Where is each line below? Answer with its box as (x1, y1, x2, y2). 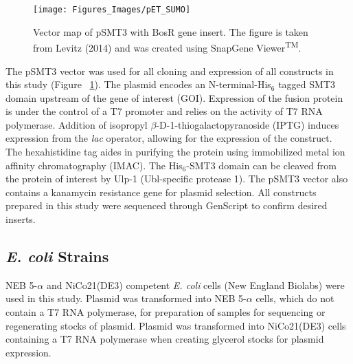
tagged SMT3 (278, 77, 336, 92)
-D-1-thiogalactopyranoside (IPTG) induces (156, 117, 339, 131)
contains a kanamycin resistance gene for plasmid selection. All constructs (5, 184, 317, 199)
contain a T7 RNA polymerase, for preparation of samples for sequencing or (5, 305, 326, 319)
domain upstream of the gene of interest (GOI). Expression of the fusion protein (5, 90, 343, 105)
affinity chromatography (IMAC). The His (5, 158, 183, 172)
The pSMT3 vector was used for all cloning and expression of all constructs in (5, 63, 334, 78)
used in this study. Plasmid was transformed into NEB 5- (5, 291, 247, 306)
